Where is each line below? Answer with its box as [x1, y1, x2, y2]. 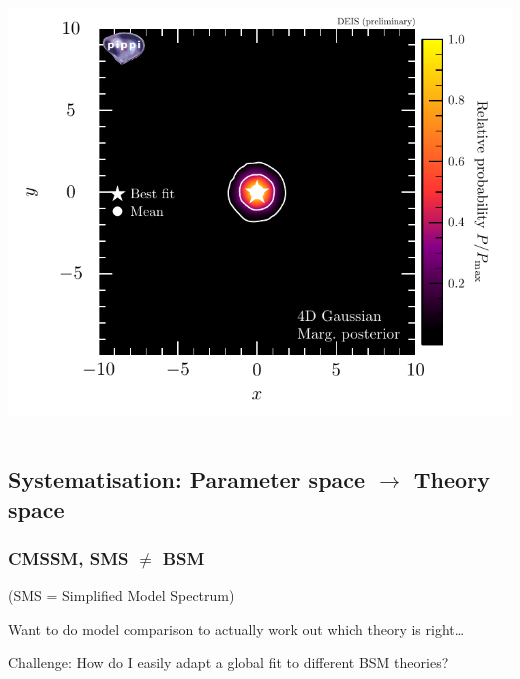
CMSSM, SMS [8, 545, 129, 570]
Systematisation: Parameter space [8, 464, 366, 495]
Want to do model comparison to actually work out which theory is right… [8, 618, 465, 639]
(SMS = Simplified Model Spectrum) [8, 585, 235, 606]
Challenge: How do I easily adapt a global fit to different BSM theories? [8, 652, 449, 673]
